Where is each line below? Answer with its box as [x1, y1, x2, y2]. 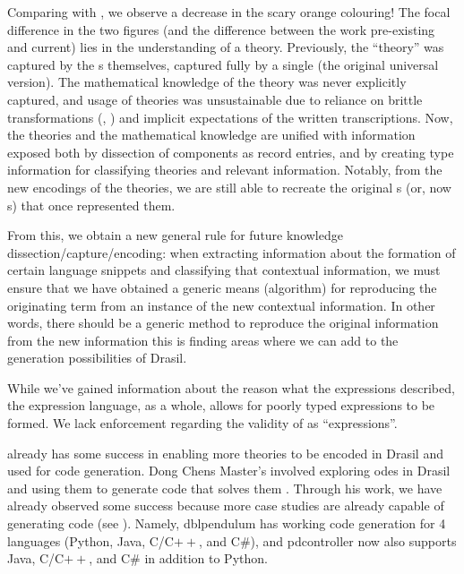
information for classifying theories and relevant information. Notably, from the [7, 160, 443, 179]
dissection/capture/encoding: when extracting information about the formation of [7, 243, 456, 261]
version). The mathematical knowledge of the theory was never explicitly [7, 73, 407, 91]
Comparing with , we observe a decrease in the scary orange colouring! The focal [7, 3, 451, 21]
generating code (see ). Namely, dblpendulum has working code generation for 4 [7, 514, 446, 533]
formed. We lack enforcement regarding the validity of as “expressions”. [7, 414, 398, 433]
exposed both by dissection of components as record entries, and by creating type [7, 142, 454, 161]
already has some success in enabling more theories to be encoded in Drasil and [7, 443, 443, 462]
